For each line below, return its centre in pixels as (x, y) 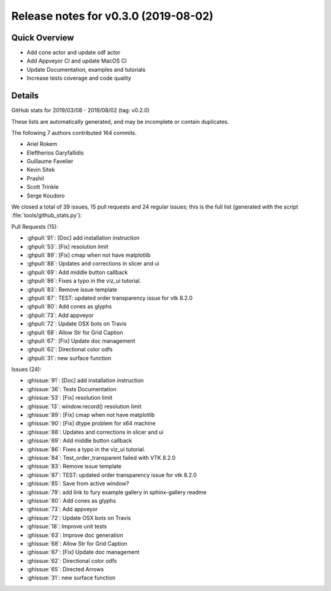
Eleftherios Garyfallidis (55, 153)
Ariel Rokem (42, 144)
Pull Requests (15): (35, 226)
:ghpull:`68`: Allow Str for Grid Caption (75, 332)
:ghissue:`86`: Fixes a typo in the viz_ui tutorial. (86, 449)
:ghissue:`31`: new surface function (71, 578)
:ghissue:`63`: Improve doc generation (75, 535)
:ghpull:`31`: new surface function (69, 358)
